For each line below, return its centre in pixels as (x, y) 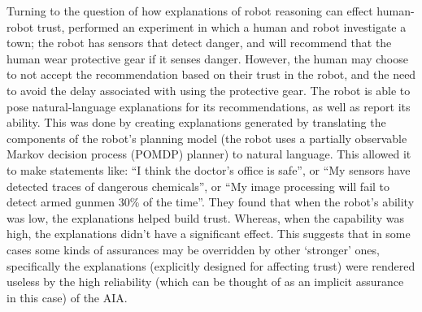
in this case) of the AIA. (67, 297)
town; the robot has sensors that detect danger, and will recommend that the (199, 43)
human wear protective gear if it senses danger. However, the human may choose (207, 58)
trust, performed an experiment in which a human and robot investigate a (222, 26)
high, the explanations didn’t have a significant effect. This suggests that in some (209, 234)
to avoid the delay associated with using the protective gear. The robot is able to (209, 90)
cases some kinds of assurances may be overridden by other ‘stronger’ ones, (193, 249)
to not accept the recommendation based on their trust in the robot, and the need (211, 74)
